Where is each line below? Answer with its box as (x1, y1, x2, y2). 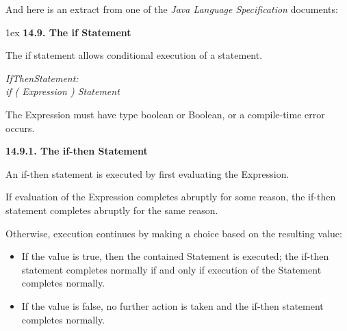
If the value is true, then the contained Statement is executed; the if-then (21, 249, 329, 263)
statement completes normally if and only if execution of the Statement (21, 262, 322, 276)
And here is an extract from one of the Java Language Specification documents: (5, 2, 338, 16)
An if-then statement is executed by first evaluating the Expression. (5, 166, 290, 181)
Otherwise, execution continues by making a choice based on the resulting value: (5, 226, 342, 240)
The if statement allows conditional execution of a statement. (5, 48, 263, 62)
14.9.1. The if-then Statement (5, 144, 148, 158)
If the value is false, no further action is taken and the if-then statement (21, 298, 324, 313)
